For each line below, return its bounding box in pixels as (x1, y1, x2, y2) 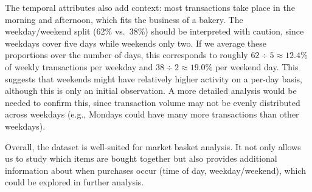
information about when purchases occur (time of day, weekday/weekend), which (5, 164, 306, 176)
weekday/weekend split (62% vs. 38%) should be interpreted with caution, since (5, 25, 304, 38)
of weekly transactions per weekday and (5, 60, 153, 73)
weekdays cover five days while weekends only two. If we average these (5, 36, 266, 49)
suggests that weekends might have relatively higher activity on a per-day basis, (5, 72, 302, 85)
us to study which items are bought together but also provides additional (5, 152, 277, 165)
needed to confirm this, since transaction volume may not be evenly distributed (5, 96, 300, 108)
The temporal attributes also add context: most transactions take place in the (5, 1, 295, 13)
